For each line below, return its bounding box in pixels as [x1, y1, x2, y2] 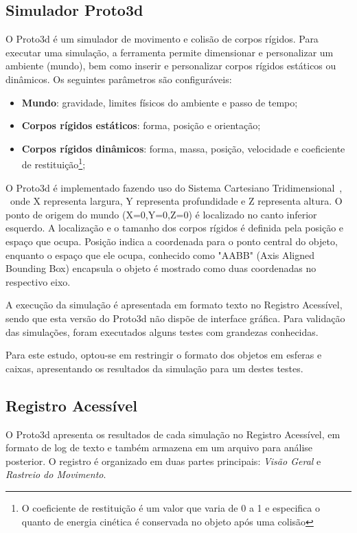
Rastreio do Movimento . [5, 467, 106, 481]
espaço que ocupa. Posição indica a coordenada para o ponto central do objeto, [5, 234, 338, 248]
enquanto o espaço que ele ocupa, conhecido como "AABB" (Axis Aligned [5, 247, 315, 262]
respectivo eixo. [5, 274, 71, 288]
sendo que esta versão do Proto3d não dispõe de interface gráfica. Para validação [5, 310, 345, 325]
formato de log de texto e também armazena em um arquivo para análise [5, 440, 313, 455]
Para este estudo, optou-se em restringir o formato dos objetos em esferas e [5, 348, 322, 362]
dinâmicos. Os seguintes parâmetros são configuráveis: [5, 71, 232, 86]
